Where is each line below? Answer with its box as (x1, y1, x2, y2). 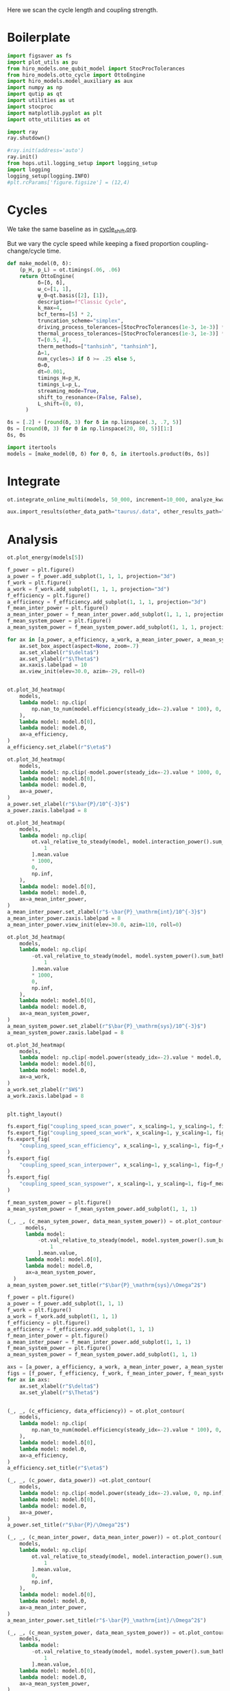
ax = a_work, (19, 1073, 51, 1081)
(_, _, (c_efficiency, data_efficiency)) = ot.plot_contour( (7, 1407, 186, 1414)
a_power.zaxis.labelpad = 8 (7, 807, 88, 814)
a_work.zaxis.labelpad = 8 (7, 1092, 84, 1099)
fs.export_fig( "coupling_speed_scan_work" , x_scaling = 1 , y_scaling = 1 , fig (7, 1129, 225, 1136)
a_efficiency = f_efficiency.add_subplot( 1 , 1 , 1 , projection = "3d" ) (7, 599, 207, 605)
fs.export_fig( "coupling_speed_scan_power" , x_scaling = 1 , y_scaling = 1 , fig (7, 1123, 228, 1130)
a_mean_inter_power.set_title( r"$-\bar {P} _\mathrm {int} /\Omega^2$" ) (7, 1616, 207, 1624)
